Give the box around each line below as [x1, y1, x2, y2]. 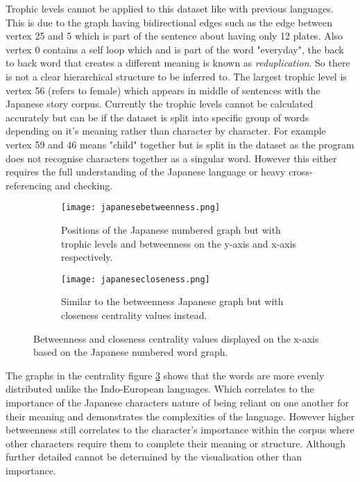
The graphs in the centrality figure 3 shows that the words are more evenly [6, 368, 325, 382]
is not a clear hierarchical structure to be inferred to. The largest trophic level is [6, 69, 347, 83]
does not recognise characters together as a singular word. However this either [6, 150, 337, 165]
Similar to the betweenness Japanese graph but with [61, 294, 284, 309]
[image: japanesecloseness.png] [61, 274, 210, 284]
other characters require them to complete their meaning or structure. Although [6, 436, 346, 450]
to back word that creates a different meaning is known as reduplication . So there [6, 55, 350, 70]
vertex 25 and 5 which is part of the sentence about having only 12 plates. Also [6, 28, 343, 43]
